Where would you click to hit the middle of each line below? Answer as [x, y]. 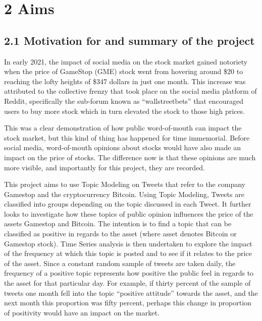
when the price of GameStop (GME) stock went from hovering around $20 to [124, 71]
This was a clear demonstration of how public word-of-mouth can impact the [123, 128]
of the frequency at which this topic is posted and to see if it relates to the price [128, 253]
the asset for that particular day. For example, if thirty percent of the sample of [127, 283]
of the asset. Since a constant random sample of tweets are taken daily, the [120, 263]
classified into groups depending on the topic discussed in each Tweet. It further [128, 204]
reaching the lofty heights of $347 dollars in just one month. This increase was [125, 81]
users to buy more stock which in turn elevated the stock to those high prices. [124, 111]
